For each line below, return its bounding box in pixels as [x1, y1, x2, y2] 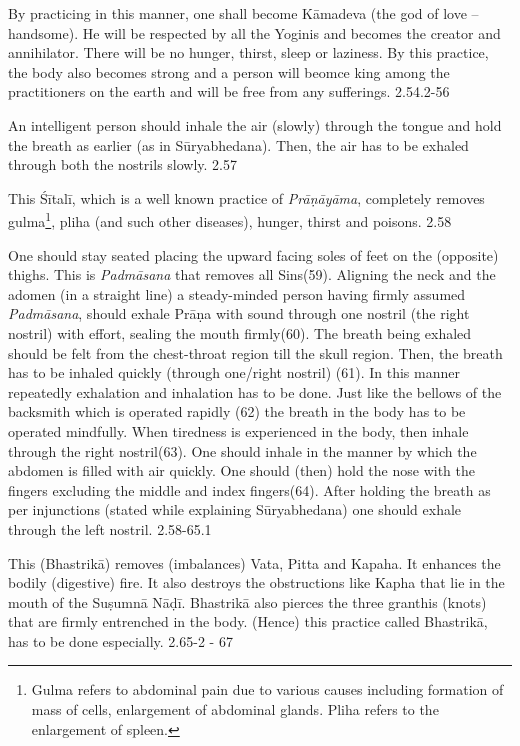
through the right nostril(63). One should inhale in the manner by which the [8, 440, 477, 461]
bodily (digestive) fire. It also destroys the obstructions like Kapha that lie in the [8, 572, 505, 593]
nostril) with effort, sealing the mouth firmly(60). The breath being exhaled [8, 322, 472, 343]
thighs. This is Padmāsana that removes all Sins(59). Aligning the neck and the [8, 264, 496, 285]
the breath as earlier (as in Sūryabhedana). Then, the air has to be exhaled [8, 134, 469, 155]
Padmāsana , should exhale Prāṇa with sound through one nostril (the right [8, 303, 470, 324]
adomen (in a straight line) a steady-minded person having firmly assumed [8, 283, 466, 304]
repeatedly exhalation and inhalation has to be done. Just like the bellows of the [8, 381, 502, 402]
